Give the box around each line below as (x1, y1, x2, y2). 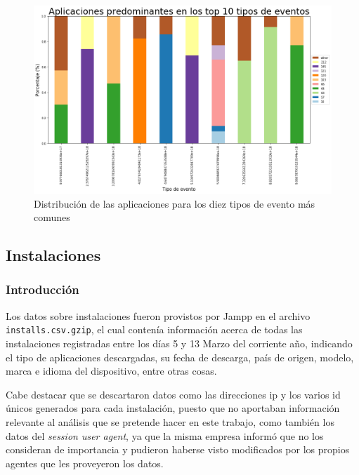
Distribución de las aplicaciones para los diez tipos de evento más (34, 196, 315, 210)
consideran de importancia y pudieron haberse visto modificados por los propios (6, 442, 350, 457)
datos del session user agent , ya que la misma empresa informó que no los (6, 428, 324, 443)
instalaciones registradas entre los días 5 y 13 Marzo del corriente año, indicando (6, 335, 353, 350)
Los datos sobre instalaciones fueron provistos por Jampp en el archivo (6, 308, 311, 323)
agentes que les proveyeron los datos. (6, 455, 164, 470)
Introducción (6, 281, 79, 298)
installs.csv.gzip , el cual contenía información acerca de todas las (6, 322, 303, 337)
